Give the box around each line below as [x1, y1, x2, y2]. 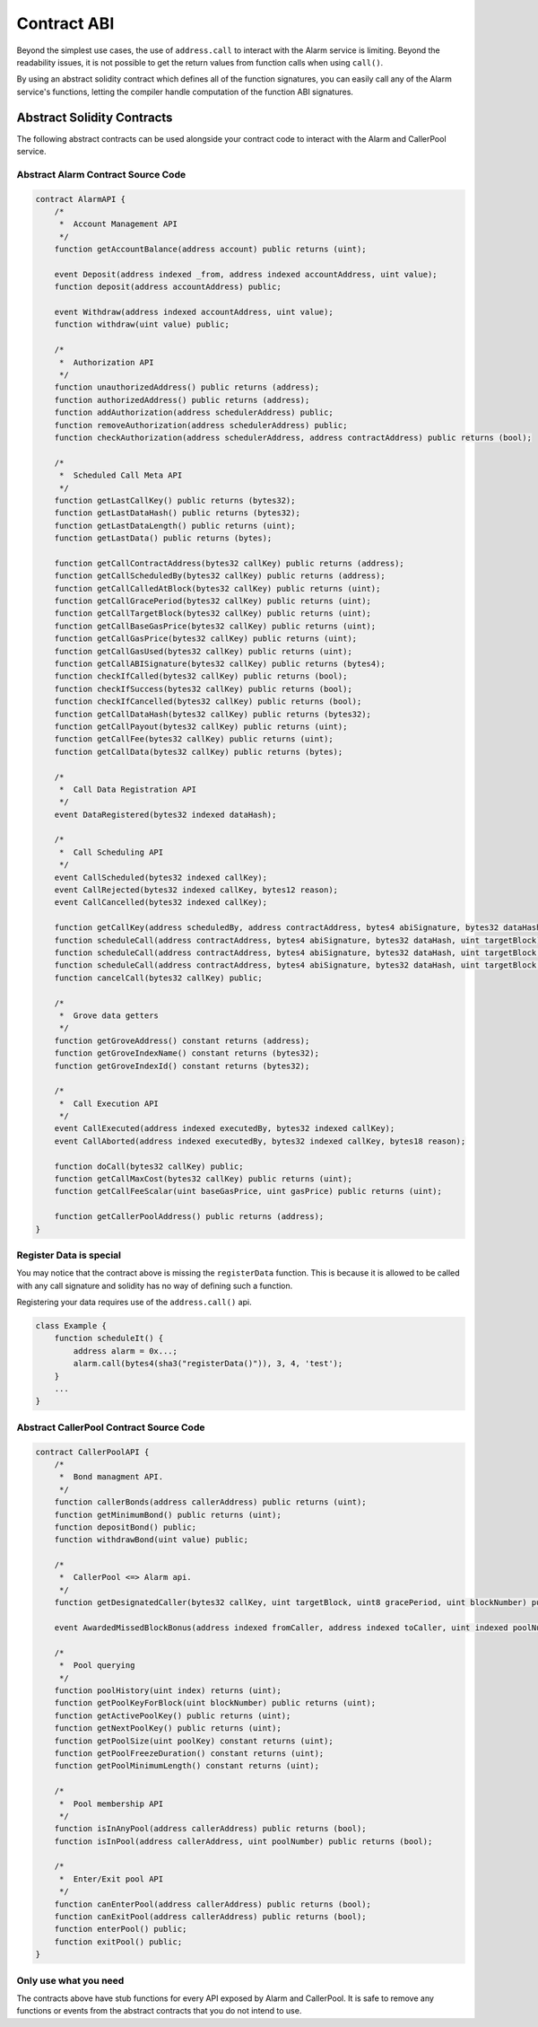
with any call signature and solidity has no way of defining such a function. [16, 1280, 293, 1291]
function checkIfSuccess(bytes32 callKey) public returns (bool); [54, 683, 353, 694]
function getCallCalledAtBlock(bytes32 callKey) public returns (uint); [54, 584, 381, 593]
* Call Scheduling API [58, 847, 164, 857]
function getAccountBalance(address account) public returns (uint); [54, 244, 367, 255]
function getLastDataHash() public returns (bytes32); [54, 508, 300, 518]
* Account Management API [58, 219, 178, 229]
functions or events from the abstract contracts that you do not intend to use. [16, 2005, 302, 2016]
